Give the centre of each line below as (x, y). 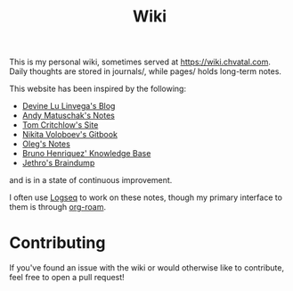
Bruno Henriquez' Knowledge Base (86, 154)
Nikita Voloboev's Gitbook (70, 135)
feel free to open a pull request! (67, 278)
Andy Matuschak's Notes (69, 116)
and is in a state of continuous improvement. (91, 180)
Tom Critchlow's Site (60, 125)
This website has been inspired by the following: (98, 89)
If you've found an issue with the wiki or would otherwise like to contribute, (147, 268)
